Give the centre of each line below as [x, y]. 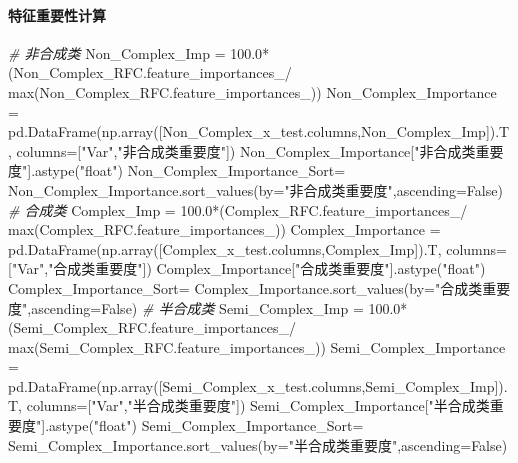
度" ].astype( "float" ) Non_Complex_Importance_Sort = [177, 170]
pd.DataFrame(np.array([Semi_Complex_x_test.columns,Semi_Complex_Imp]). [258, 385]
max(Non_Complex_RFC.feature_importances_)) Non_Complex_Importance [252, 91]
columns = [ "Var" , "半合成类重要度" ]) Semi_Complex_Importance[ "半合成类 [258, 405]
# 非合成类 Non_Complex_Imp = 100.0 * [139, 52]
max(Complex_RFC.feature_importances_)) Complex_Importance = [224, 229]
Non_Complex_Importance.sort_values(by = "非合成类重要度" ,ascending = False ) [255, 189]
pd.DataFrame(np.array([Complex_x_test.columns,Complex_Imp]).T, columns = [257, 248]
